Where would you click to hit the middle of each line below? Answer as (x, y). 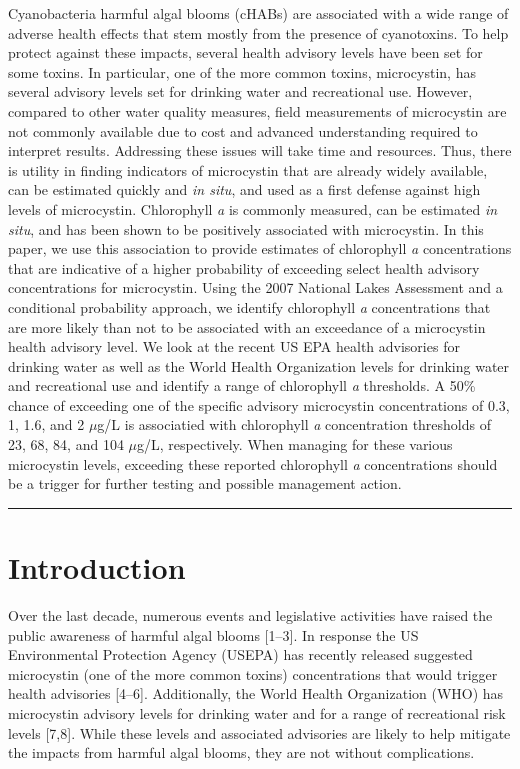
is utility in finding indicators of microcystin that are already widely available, (248, 169)
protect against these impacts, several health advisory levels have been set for (245, 52)
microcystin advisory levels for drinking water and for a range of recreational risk (257, 712)
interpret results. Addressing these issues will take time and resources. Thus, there (260, 150)
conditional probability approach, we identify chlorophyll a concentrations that (249, 306)
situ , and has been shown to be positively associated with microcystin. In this (246, 228)
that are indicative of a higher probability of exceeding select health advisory (244, 267)
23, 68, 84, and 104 (66, 444)
